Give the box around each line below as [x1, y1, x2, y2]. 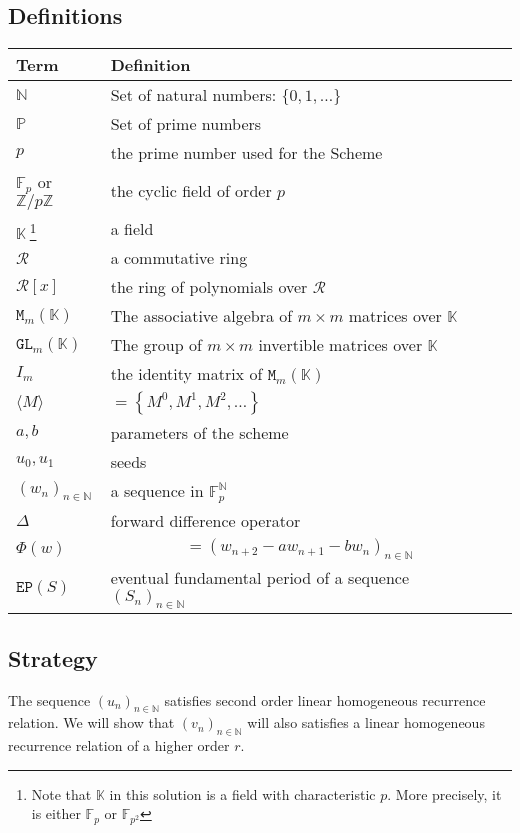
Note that [31, 783, 92, 804]
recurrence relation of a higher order [8, 735, 230, 756]
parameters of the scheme [110, 421, 289, 445]
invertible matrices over [258, 333, 423, 357]
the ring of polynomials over [110, 275, 308, 299]
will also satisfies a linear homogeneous [247, 712, 485, 733]
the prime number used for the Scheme [110, 141, 383, 165]
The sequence [8, 689, 91, 710]
